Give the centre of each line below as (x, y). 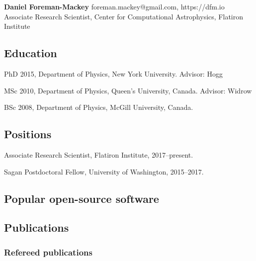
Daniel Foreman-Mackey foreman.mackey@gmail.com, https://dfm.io (114, 6)
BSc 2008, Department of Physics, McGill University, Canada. (99, 107)
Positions (28, 134)
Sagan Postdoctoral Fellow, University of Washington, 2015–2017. (104, 171)
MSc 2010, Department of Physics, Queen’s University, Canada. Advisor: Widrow (128, 90)
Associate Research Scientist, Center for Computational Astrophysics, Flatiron (124, 16)
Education (31, 53)
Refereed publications (48, 252)
